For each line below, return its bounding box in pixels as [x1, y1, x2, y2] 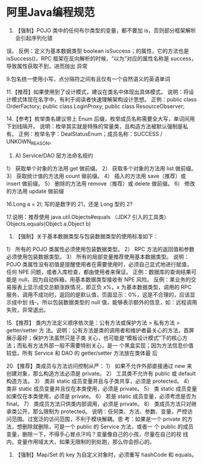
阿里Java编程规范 [6, 5, 95, 19]
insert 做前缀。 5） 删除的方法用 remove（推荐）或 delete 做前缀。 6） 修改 [6, 180, 196, 187]
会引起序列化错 [15, 34, 53, 41]
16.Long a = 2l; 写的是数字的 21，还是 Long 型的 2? [6, 200, 133, 207]
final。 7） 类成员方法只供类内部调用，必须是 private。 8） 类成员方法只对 [6, 400, 192, 407]
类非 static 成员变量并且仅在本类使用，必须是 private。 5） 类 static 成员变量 [6, 385, 198, 392]
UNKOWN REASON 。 [6, 138, 55, 146]
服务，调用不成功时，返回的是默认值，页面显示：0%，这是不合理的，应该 [6, 291, 190, 298]
